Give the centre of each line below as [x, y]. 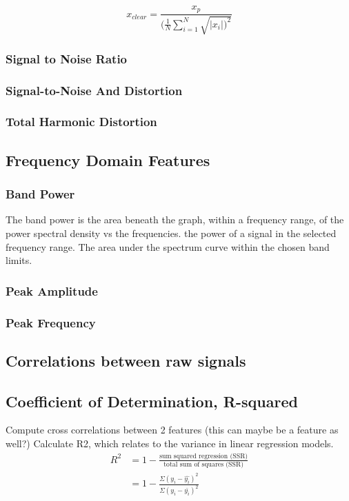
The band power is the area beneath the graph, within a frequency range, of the [175, 219]
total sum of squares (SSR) [203, 465]
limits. [19, 260]
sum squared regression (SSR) [204, 456]
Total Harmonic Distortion [81, 122]
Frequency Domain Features [108, 160]
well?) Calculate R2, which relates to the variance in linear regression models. [170, 443]
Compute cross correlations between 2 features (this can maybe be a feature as [172, 430]
